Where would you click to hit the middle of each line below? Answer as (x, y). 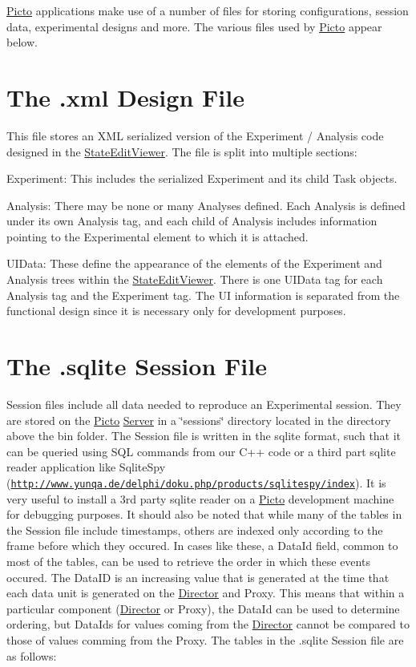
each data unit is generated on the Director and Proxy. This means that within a (206, 593)
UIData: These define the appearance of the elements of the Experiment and (194, 263)
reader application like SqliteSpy (86, 467)
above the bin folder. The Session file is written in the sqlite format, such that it (204, 436)
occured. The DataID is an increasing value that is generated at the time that (198, 577)
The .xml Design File (125, 97)
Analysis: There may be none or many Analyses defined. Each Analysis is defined (206, 205)
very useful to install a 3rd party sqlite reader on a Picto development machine (200, 498)
